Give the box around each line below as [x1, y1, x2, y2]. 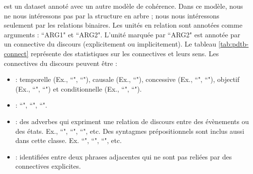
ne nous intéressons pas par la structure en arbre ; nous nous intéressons [4, 10, 219, 20]
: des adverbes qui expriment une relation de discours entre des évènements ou [15, 116, 249, 126]
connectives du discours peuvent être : [4, 58, 117, 68]
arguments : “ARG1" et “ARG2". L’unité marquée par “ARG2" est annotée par [4, 29, 240, 39]
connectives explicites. [15, 161, 81, 171]
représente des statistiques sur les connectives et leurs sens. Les [31, 48, 219, 58]
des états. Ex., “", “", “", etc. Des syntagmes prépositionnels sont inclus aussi [15, 126, 244, 136]
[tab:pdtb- [218, 39, 249, 49]
